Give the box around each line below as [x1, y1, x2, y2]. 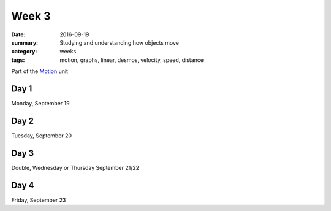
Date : [11, 31, 26, 38]
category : [11, 48, 37, 55]
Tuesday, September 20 [11, 132, 72, 139]
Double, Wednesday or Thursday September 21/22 [11, 164, 140, 171]
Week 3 [11, 9, 51, 23]
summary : [11, 39, 39, 46]
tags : [11, 56, 25, 64]
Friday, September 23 [11, 196, 66, 204]
